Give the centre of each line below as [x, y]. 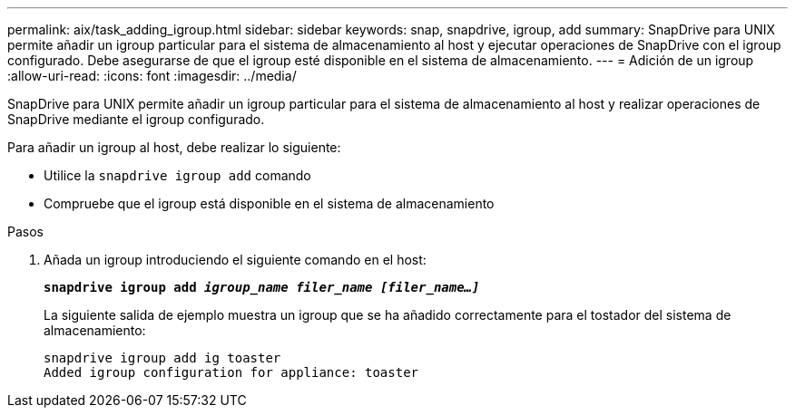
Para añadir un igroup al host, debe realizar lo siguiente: [174, 147]
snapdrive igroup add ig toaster [162, 358]
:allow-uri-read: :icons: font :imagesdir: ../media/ [152, 76]
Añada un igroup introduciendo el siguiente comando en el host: [235, 260]
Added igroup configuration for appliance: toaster [231, 372]
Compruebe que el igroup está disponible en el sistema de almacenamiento [269, 203]
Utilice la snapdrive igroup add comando [177, 175]
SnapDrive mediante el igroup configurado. [136, 119]
